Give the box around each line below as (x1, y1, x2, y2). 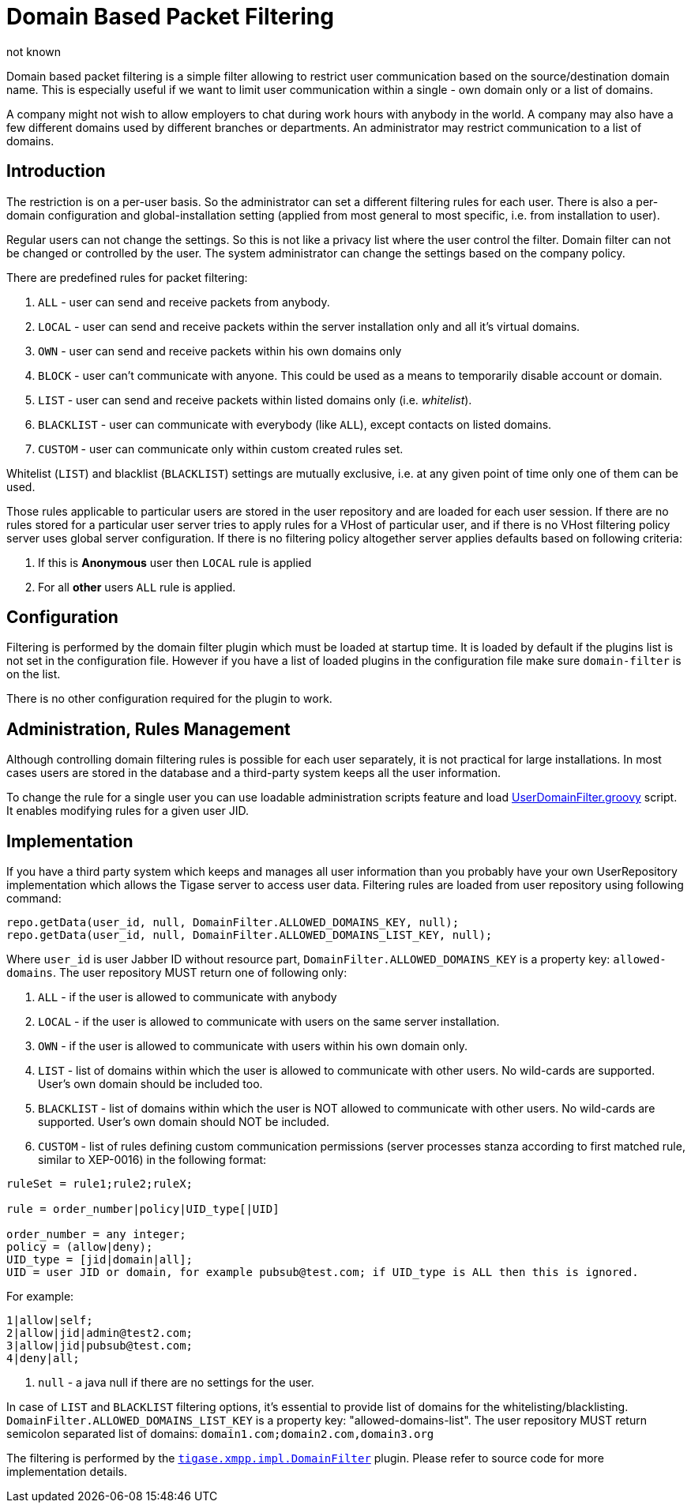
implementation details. (6, 1465, 128, 1479)
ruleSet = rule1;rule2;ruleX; (6, 1177, 193, 1191)
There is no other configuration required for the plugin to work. (6, 692, 332, 706)
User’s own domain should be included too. (38, 1077, 263, 1091)
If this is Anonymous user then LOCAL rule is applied (38, 555, 312, 569)
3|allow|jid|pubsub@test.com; (6, 1339, 193, 1353)
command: (6, 892, 62, 906)
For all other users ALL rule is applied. (38, 580, 236, 594)
